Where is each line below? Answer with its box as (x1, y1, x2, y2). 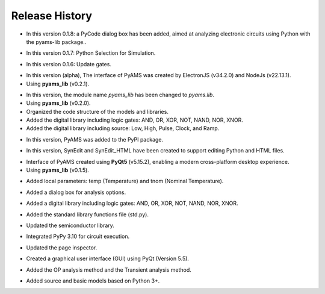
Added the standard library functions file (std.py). (26, 211, 149, 218)
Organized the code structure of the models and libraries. (26, 108, 169, 115)
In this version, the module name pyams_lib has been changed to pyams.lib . (26, 91, 215, 98)
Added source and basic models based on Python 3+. (26, 277, 160, 284)
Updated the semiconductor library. (26, 222, 114, 229)
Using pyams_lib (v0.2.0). (26, 99, 91, 107)
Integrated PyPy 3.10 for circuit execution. (26, 233, 129, 240)
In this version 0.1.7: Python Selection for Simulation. (26, 49, 156, 57)
